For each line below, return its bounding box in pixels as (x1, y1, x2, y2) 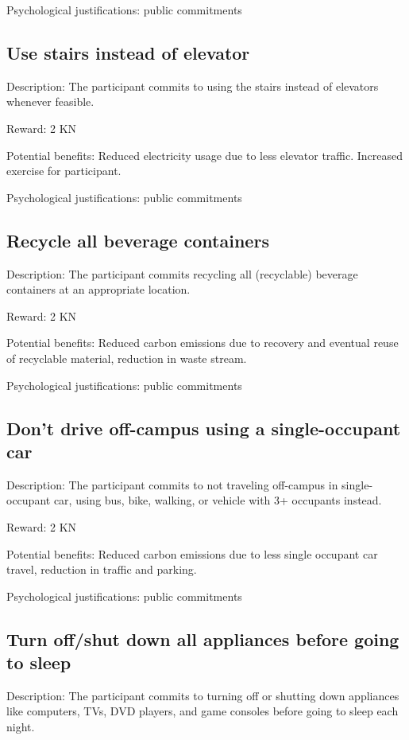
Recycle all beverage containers (6, 228, 269, 252)
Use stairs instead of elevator (6, 40, 250, 64)
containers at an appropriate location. (6, 281, 191, 298)
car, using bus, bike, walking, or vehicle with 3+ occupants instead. (53, 492, 382, 508)
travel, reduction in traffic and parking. (6, 561, 197, 578)
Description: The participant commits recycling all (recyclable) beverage (6, 265, 358, 282)
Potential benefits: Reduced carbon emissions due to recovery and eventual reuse (6, 334, 399, 351)
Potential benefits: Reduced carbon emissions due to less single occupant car (6, 545, 378, 562)
